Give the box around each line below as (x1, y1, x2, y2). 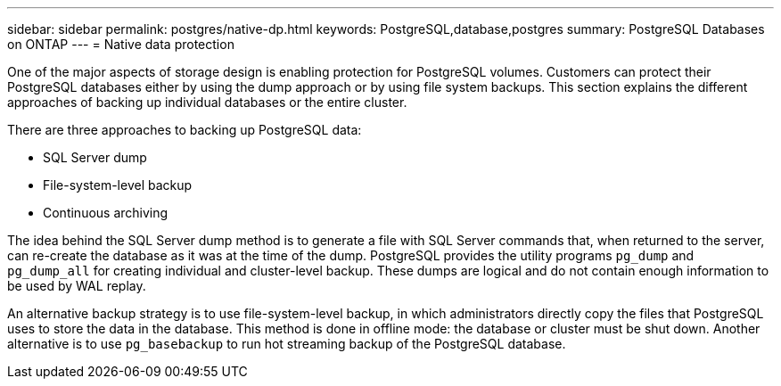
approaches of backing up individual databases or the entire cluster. (7, 94, 407, 110)
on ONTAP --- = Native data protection (7, 37, 234, 52)
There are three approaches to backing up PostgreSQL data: (7, 122, 362, 137)
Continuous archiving (43, 205, 169, 220)
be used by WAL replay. (7, 278, 146, 293)
